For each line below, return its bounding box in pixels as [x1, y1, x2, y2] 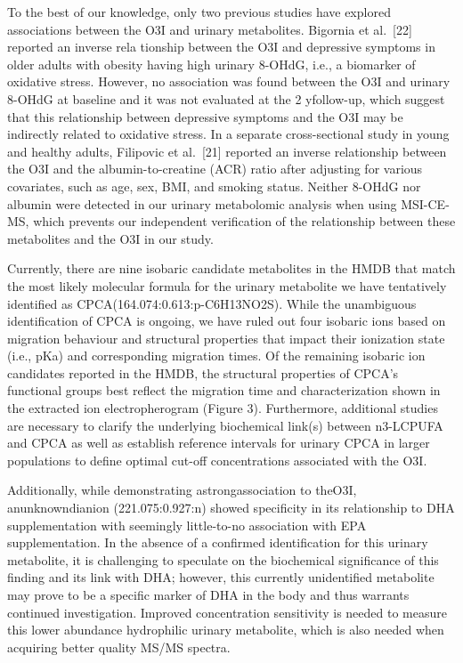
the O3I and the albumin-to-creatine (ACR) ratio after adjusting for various [7, 159, 423, 178]
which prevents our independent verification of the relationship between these [33, 212, 456, 230]
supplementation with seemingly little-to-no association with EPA [7, 515, 367, 534]
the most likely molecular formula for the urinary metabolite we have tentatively [7, 276, 447, 295]
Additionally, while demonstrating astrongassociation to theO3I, [7, 481, 357, 499]
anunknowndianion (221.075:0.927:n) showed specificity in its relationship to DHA [7, 498, 455, 517]
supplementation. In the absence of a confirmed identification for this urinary [7, 533, 428, 552]
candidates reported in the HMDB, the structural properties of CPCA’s [7, 363, 399, 382]
